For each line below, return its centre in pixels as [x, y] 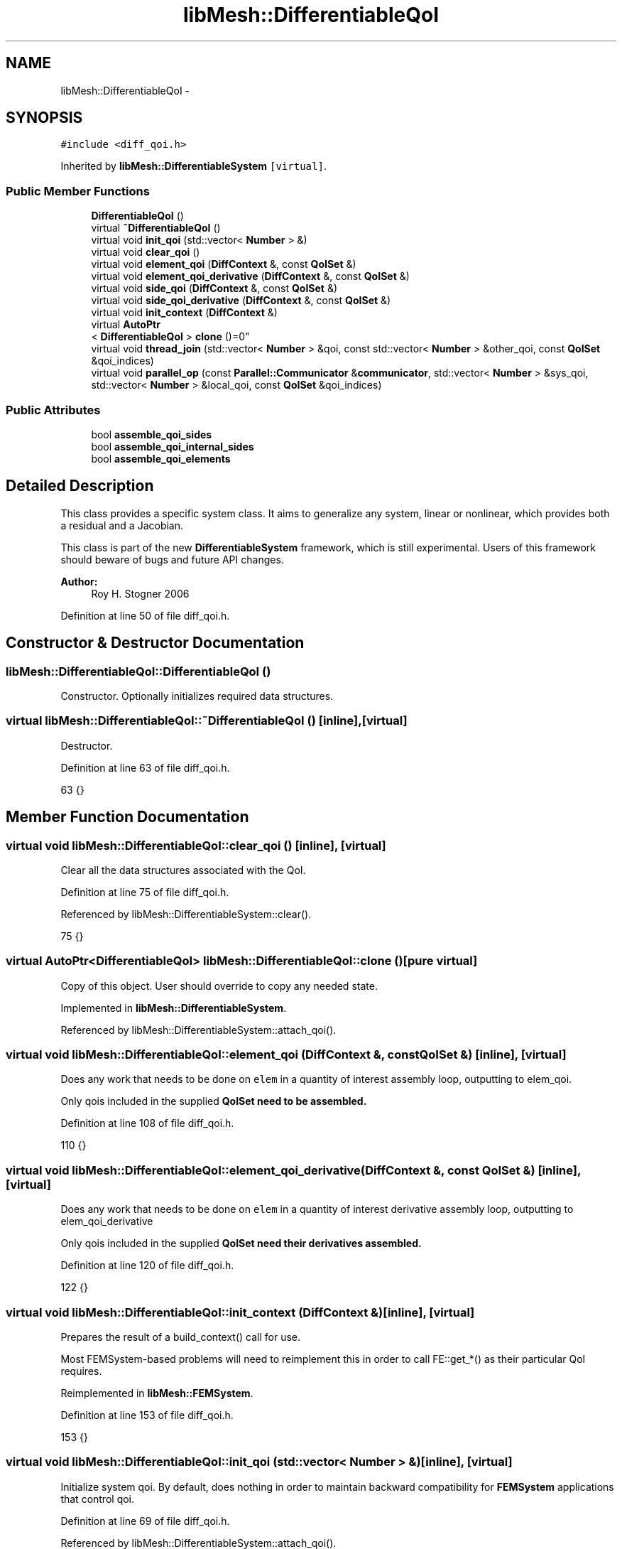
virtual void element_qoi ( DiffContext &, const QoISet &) [224, 264]
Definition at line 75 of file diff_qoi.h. [145, 892]
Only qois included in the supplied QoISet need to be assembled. [214, 1101]
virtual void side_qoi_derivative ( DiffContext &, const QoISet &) [241, 301]
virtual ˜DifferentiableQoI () [156, 228]
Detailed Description [80, 486]
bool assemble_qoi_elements [161, 458]
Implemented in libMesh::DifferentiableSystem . [174, 1008]
